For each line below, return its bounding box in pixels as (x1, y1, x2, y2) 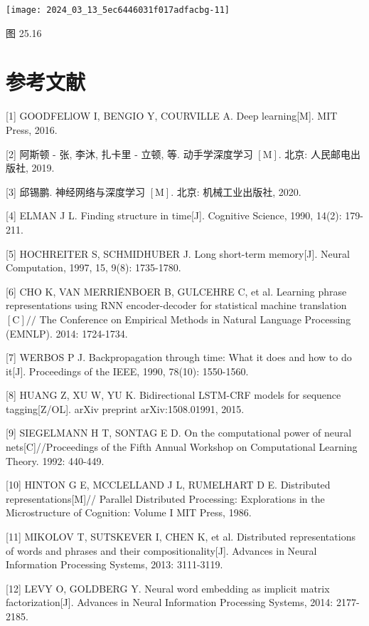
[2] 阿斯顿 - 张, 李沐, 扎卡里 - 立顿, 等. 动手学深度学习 (6, 146, 253, 161)
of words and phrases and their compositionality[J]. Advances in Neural (6, 543, 317, 558)
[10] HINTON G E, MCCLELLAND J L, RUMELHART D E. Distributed (6, 477, 331, 492)
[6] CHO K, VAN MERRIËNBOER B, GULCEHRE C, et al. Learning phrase (6, 283, 347, 298)
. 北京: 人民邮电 (278, 146, 351, 161)
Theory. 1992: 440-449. (6, 453, 105, 468)
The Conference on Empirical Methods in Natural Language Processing (39, 311, 351, 326)
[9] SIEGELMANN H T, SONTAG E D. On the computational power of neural (6, 425, 352, 440)
